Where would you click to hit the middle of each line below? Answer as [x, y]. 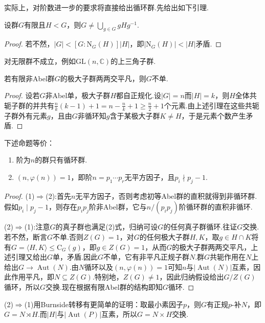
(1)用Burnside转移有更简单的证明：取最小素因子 [104, 304]
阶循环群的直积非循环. [216, 207]
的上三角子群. [133, 61]
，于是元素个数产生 [214, 115]
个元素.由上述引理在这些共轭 [212, 105]
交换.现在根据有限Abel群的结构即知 [104, 286]
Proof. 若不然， [29, 44]
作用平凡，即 [32, 277]
